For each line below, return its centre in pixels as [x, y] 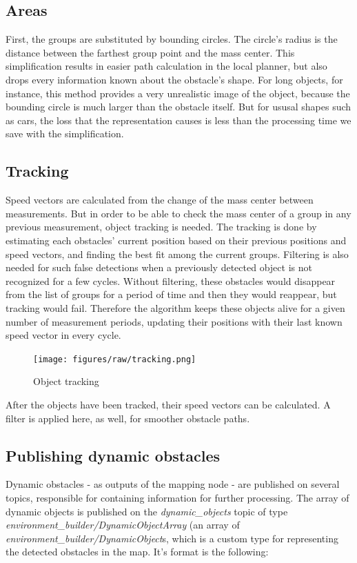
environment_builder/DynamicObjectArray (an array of [123, 525]
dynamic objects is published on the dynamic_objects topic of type [147, 511]
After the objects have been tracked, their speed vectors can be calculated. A [168, 404]
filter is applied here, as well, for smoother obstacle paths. [128, 418]
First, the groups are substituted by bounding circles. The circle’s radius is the [172, 39]
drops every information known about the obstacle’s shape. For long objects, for [174, 79]
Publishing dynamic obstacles [113, 455]
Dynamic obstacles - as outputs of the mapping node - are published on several [173, 484]
